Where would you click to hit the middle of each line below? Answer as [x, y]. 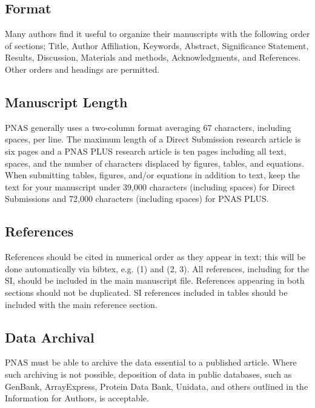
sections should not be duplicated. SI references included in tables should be [146, 292]
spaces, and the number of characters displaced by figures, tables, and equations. [154, 163]
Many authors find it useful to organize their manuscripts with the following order [157, 34]
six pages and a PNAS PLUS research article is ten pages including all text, [146, 151]
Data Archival [50, 337]
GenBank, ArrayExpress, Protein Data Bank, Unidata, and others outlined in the [157, 386]
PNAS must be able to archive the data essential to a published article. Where [151, 362]
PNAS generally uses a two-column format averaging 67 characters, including [148, 127]
